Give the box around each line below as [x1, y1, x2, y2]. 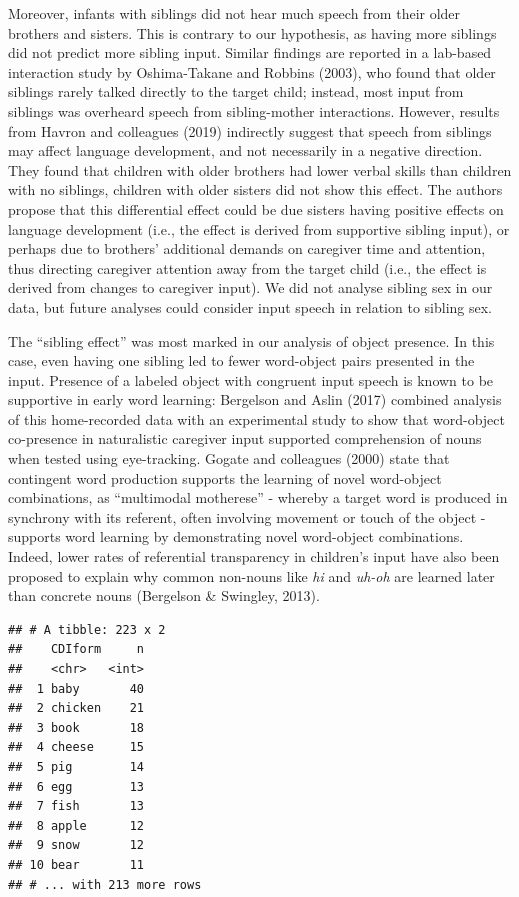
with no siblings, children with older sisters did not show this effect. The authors [8, 179, 503, 200]
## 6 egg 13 [8, 779, 145, 794]
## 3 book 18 [8, 720, 145, 735]
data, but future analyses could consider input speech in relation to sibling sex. [8, 296, 493, 317]
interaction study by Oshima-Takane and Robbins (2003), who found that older [8, 61, 496, 82]
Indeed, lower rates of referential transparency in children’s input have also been [8, 546, 500, 567]
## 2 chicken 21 [8, 701, 145, 716]
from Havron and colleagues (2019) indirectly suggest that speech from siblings [8, 120, 492, 141]
